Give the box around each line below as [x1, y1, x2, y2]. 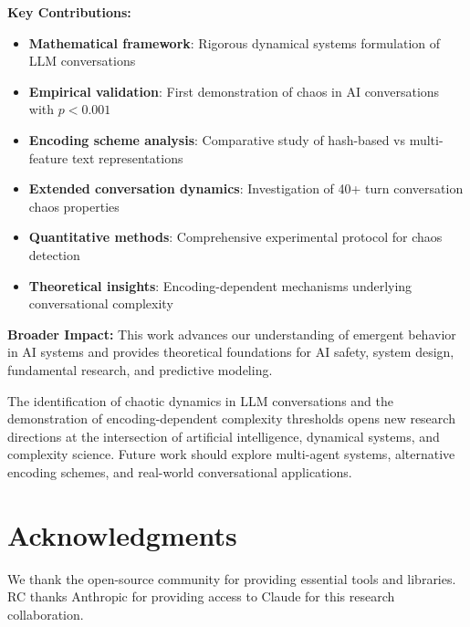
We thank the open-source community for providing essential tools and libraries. [7, 569, 456, 588]
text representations [71, 148, 183, 167]
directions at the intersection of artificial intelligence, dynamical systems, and [7, 426, 440, 445]
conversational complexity [28, 294, 173, 313]
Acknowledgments [7, 516, 237, 553]
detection [28, 245, 80, 264]
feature [28, 148, 68, 167]
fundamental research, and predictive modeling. [7, 360, 273, 379]
